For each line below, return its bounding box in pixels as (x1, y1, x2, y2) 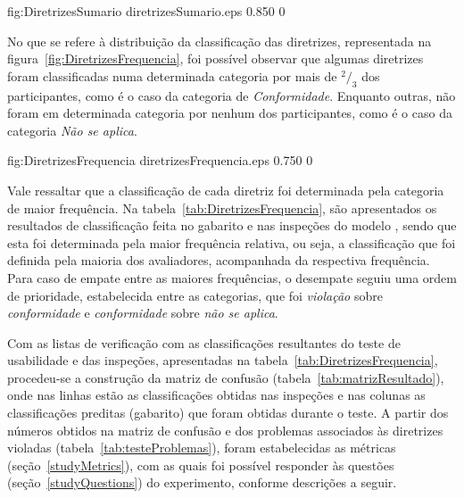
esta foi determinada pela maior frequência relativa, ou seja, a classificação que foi (7, 233, 456, 252)
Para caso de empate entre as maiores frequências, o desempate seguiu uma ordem (7, 268, 457, 286)
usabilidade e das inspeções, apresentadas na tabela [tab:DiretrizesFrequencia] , (7, 351, 438, 369)
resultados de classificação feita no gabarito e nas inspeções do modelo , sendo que (7, 216, 457, 235)
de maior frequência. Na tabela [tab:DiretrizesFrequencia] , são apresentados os (7, 198, 437, 217)
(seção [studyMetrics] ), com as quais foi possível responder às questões (7, 455, 394, 474)
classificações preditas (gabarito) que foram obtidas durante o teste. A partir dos (7, 403, 449, 422)
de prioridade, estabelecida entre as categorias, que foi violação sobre (7, 286, 383, 304)
